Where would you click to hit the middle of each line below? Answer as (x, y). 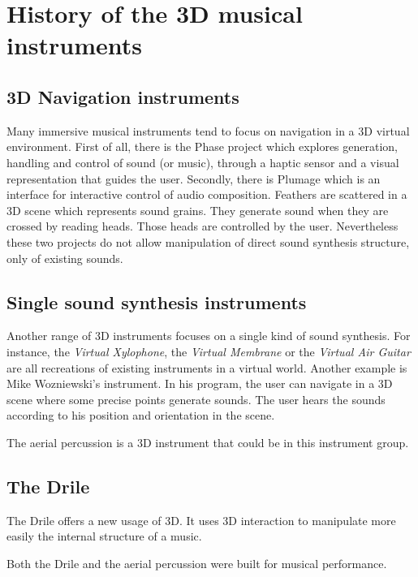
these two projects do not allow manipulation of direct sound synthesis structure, (208, 241)
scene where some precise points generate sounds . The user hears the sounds (196, 399)
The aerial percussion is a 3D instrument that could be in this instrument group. (208, 442)
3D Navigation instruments (123, 96)
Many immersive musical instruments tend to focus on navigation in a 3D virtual (208, 130)
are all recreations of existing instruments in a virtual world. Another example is (207, 367)
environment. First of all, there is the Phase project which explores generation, (202, 146)
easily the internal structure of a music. (104, 536)
